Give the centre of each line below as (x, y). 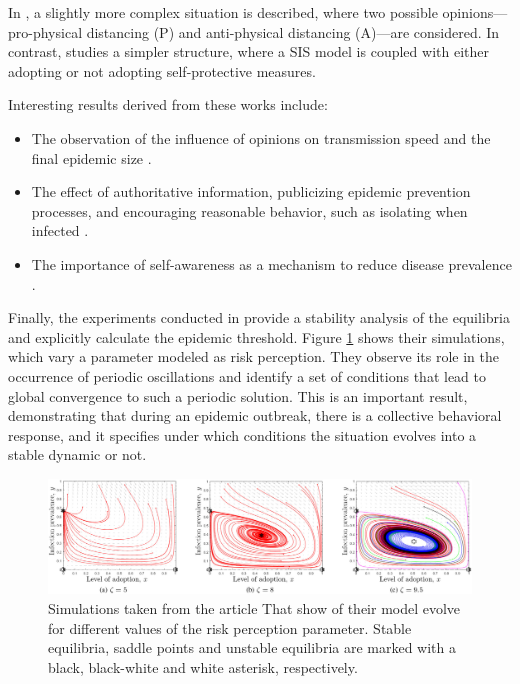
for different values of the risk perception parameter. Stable (230, 627)
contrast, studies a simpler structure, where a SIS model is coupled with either (248, 51)
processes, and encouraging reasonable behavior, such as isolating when (249, 210)
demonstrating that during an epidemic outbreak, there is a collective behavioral (255, 415)
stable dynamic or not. (77, 454)
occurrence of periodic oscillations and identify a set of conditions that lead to (247, 375)
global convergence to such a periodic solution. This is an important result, (238, 395)
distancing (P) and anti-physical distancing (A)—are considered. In (293, 31)
